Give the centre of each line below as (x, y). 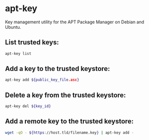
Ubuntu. (13, 27)
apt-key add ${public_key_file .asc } (42, 80)
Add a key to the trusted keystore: (58, 69)
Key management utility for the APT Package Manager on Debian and (75, 22)
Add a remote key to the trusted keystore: (69, 121)
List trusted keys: (32, 43)
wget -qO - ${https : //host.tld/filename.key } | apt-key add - (69, 132)
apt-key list (18, 53)
